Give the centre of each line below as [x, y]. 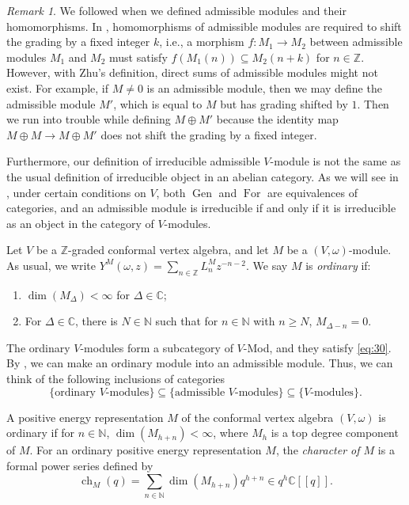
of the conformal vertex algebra [258, 417]
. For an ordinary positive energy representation [146, 450]
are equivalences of [312, 192]
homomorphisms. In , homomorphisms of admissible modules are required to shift [204, 26]
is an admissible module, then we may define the [264, 87]
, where [231, 433]
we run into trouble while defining [89, 119]
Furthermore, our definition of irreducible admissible [133, 161]
